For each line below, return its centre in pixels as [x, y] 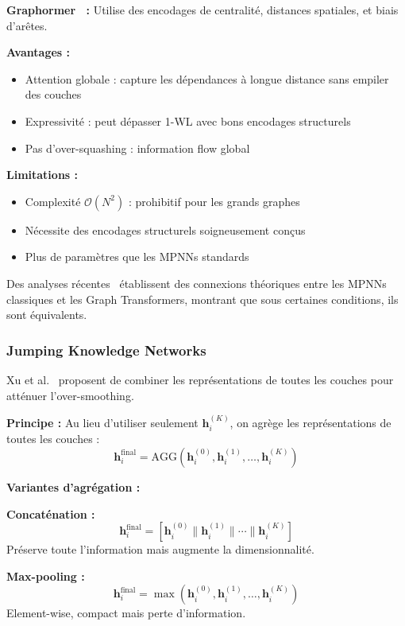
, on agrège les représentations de [310, 422]
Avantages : [38, 52]
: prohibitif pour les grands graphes [214, 201]
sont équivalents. [47, 315]
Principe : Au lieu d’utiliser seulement [102, 422]
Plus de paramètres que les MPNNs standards [137, 257]
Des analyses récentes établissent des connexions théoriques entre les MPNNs [197, 283]
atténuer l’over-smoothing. [70, 395]
